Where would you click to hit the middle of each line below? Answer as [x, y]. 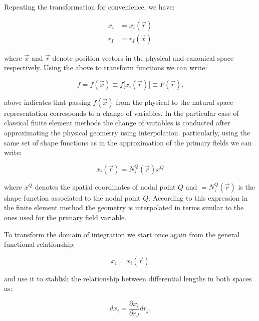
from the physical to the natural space [175, 102]
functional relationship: [40, 244]
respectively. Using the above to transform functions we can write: [106, 67]
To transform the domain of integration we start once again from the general [122, 234]
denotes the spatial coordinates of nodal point [105, 186]
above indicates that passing [47, 102]
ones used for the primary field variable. [65, 217]
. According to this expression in [198, 197]
